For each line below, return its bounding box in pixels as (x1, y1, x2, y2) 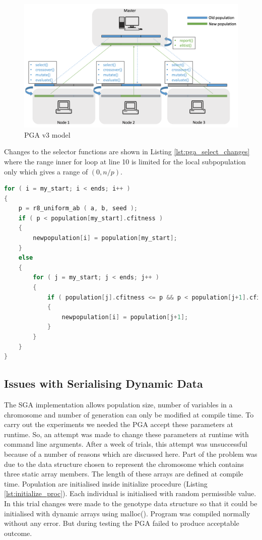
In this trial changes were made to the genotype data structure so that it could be (4, 498, 257, 508)
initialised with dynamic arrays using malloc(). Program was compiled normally (4, 508, 250, 518)
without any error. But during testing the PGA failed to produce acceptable (4, 518, 239, 528)
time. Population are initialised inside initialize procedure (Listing (4, 478, 208, 489)
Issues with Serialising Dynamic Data (4, 376, 203, 391)
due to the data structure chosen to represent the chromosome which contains (4, 458, 244, 469)
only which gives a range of (4, 166, 88, 176)
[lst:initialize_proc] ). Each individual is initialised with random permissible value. (4, 488, 256, 499)
